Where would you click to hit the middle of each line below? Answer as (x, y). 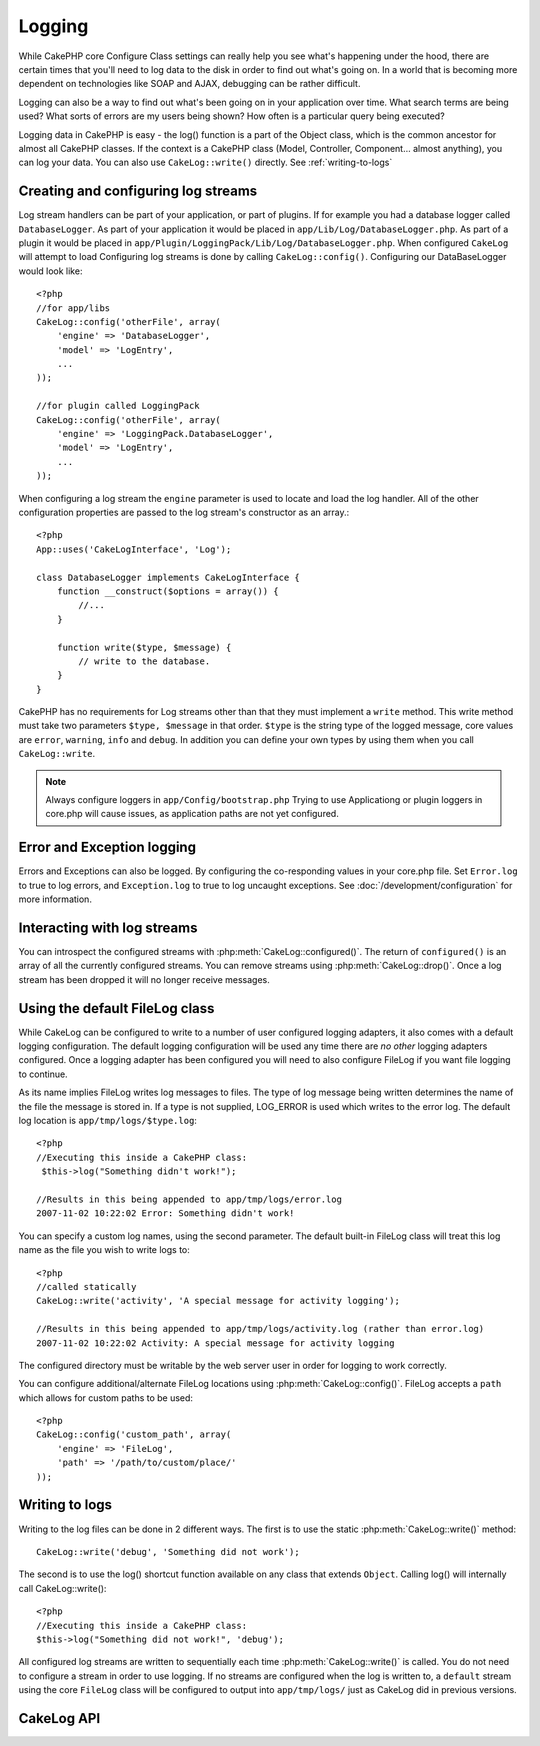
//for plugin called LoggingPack (118, 406)
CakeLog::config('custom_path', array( (134, 1434)
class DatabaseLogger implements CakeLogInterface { (168, 577)
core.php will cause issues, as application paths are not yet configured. (192, 814)
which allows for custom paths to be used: (106, 1397)
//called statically (86, 1286)
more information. (55, 899)
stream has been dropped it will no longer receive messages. (144, 979)
